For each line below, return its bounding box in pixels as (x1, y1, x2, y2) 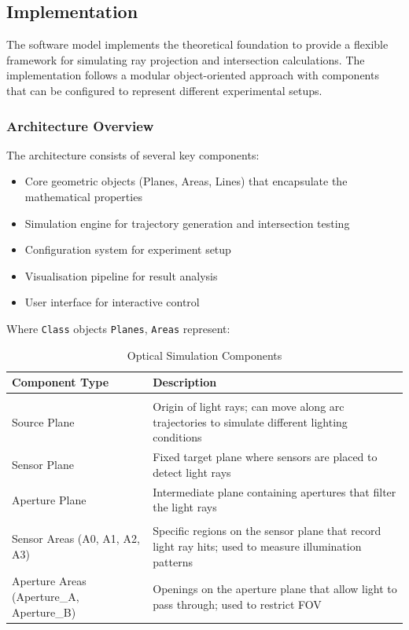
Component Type (12, 374, 109, 390)
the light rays (153, 499, 217, 515)
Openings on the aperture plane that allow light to (153, 581, 397, 597)
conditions (153, 429, 202, 445)
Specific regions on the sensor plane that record (153, 522, 381, 539)
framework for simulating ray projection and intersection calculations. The (6, 51, 365, 68)
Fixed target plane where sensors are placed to (153, 449, 378, 465)
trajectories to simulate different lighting (153, 413, 348, 430)
